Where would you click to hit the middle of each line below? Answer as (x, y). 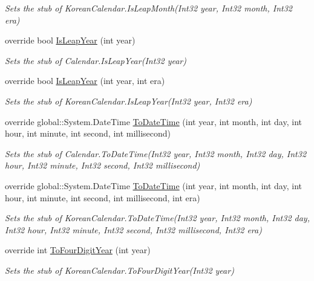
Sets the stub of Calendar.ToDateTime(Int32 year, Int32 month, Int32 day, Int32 (156, 153)
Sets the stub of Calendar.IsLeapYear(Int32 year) (96, 60)
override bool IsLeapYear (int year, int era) (85, 81)
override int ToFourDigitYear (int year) (78, 250)
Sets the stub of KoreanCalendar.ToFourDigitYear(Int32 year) (119, 270)
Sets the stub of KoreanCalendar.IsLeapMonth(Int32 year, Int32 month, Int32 (149, 8)
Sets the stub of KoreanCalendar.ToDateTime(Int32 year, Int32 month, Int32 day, (157, 218)
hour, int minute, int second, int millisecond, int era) (103, 197)
